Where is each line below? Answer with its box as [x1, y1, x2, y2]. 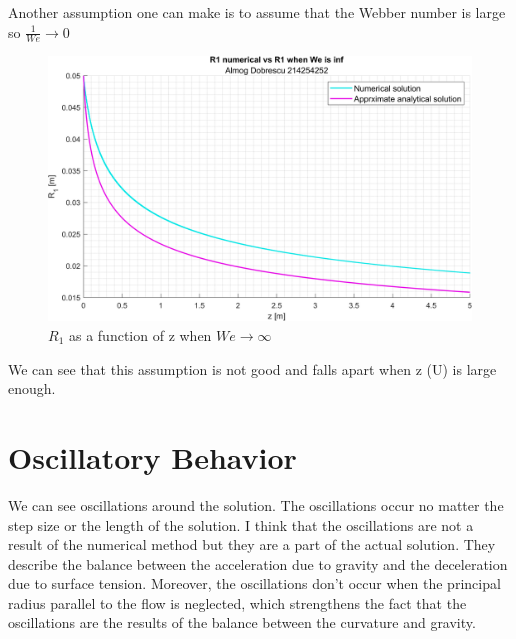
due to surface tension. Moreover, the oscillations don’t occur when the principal [8, 573, 501, 594]
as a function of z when [68, 325, 212, 346]
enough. [8, 378, 56, 399]
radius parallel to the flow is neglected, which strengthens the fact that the [8, 592, 467, 613]
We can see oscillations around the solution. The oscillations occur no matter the [8, 494, 504, 515]
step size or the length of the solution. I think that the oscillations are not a [8, 514, 474, 535]
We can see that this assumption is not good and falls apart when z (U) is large [8, 358, 497, 379]
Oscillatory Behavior [8, 436, 297, 477]
